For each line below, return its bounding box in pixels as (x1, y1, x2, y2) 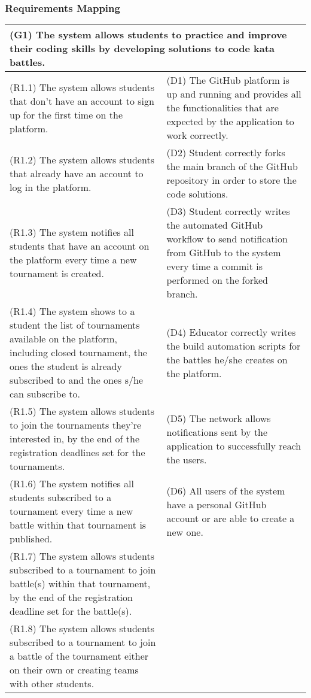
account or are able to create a (166, 511, 295, 525)
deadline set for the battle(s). (10, 604, 132, 618)
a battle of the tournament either (10, 649, 149, 663)
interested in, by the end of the (10, 432, 140, 446)
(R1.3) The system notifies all (10, 224, 135, 239)
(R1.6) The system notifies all (10, 477, 135, 491)
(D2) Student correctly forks (166, 145, 285, 160)
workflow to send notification (166, 232, 288, 246)
